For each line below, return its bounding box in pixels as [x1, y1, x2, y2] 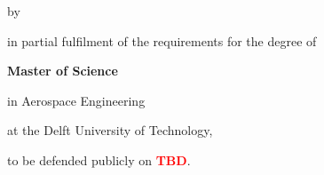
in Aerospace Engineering [7, 91, 146, 109]
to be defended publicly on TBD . [7, 150, 191, 169]
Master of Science [7, 61, 118, 80]
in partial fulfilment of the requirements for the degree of [7, 31, 317, 50]
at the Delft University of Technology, [7, 121, 213, 139]
